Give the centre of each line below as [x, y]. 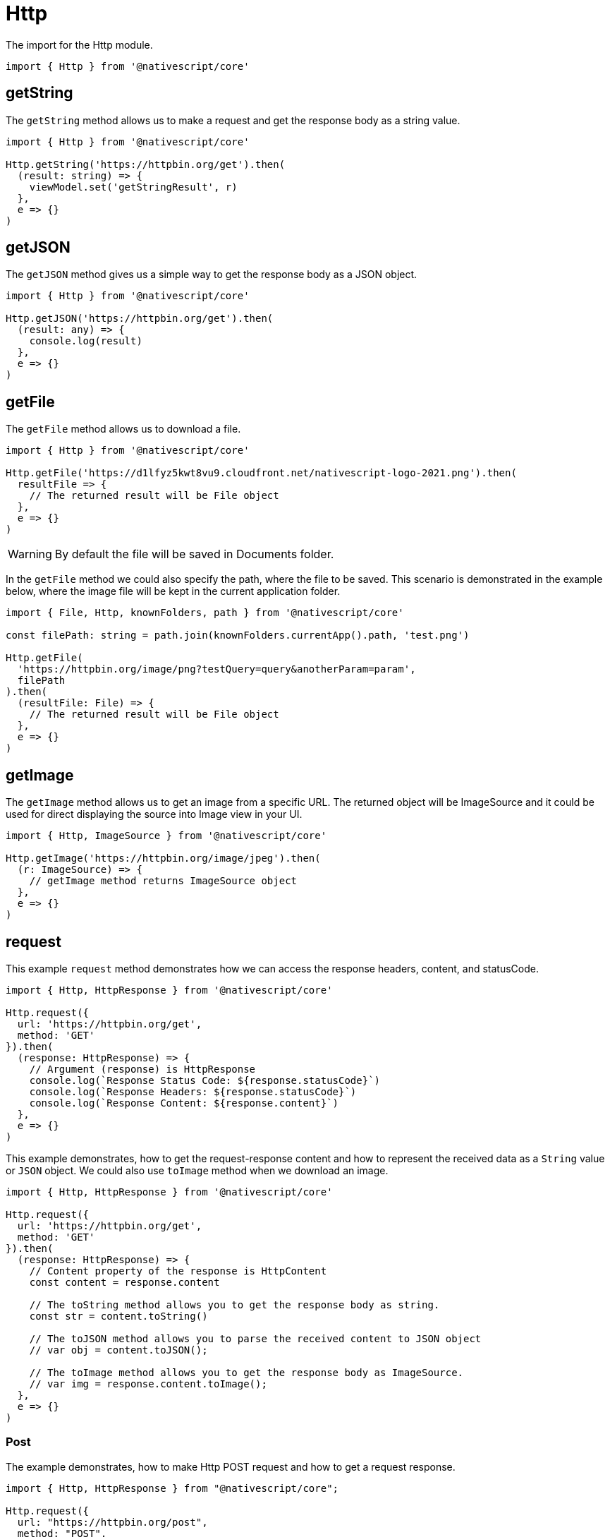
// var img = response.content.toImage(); [148, 1384]
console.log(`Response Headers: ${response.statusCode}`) [193, 1091]
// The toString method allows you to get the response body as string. [234, 1304]
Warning [30, 554]
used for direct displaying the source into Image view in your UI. [154, 814]
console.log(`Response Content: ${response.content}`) [184, 1103]
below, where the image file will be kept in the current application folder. [173, 591]
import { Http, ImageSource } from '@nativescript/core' [166, 836]
